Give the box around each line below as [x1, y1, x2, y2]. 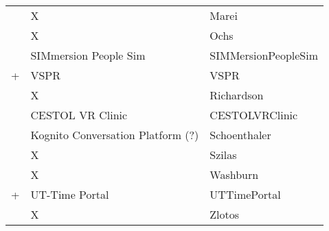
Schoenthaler [209, 127, 271, 143]
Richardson [209, 87, 264, 103]
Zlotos [209, 206, 240, 222]
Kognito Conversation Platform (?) [30, 127, 199, 143]
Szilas [209, 147, 237, 162]
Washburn [209, 167, 259, 182]
